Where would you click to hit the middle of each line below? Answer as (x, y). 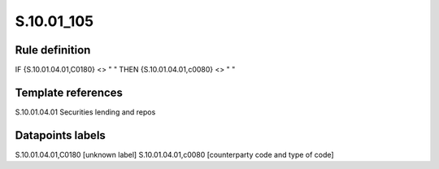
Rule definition (53, 50)
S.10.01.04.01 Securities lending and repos (85, 112)
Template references (69, 92)
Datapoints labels (60, 135)
